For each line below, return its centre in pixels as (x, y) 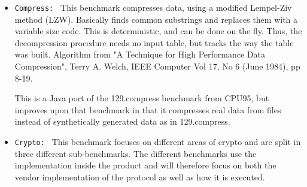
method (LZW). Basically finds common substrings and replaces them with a (156, 19)
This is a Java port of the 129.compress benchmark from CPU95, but (142, 98)
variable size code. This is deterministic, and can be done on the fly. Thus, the (158, 31)
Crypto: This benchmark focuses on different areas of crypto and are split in (158, 141)
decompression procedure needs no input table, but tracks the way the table (154, 42)
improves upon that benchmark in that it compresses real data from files (148, 109)
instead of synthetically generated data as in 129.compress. (122, 121)
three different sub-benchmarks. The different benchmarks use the (136, 153)
